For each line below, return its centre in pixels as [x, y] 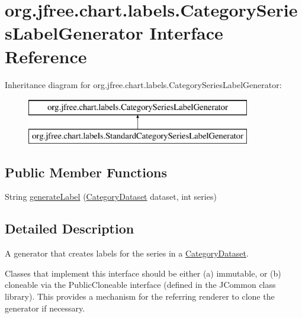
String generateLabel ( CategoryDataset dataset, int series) [111, 197]
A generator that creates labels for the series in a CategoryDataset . [127, 253]
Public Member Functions [86, 172]
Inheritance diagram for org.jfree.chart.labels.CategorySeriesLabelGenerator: [143, 84]
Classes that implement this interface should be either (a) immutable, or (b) [143, 273]
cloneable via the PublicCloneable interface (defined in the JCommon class [140, 285]
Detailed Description [70, 228]
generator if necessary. [45, 308]
